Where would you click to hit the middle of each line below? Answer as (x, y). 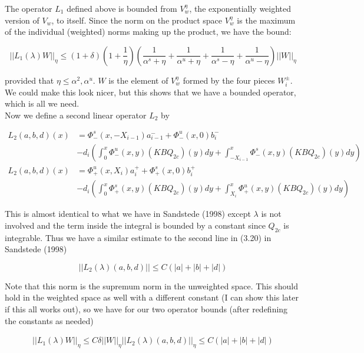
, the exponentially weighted (240, 8)
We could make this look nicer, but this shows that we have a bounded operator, (150, 92)
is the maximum (266, 20)
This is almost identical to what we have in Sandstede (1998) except (128, 214)
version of (22, 20)
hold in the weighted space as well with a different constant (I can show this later (152, 297)
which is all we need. (42, 103)
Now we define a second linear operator (76, 115)
